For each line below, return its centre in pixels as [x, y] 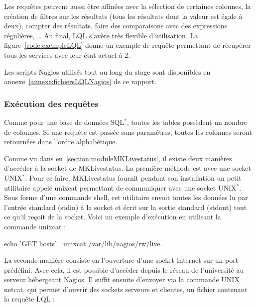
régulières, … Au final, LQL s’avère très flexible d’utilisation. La [101, 35]
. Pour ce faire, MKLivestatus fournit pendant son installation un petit [133, 177]
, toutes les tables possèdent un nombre [187, 122]
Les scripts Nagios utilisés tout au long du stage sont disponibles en [107, 71]
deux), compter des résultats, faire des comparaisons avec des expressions [116, 26]
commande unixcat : [35, 226]
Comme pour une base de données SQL [64, 122]
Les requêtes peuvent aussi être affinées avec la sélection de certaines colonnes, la [128, 6]
